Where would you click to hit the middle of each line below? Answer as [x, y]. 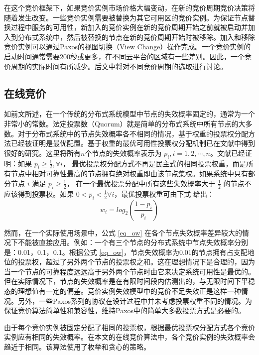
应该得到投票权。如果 [39, 193]
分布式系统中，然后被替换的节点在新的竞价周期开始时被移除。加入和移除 [136, 37]
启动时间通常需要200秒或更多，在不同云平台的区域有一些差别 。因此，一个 [124, 56]
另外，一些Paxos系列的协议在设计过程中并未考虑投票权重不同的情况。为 [135, 300]
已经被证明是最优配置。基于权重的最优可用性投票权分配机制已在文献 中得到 [133, 143]
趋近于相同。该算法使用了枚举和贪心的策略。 [77, 347]
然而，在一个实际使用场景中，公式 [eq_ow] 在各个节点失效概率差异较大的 [123, 232]
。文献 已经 [228, 153]
